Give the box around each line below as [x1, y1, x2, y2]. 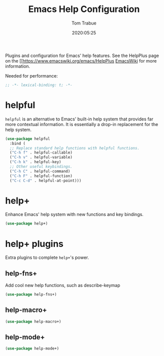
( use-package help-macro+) [5, 319, 61, 324]
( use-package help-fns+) [5, 292, 57, 297]
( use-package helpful [5, 136, 50, 141]
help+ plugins [5, 238, 64, 249]
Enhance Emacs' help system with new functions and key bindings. [5, 211, 144, 217]
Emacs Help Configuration [28, 3, 140, 15]
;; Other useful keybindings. [9, 164, 72, 169]
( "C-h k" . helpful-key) [9, 159, 61, 164]
